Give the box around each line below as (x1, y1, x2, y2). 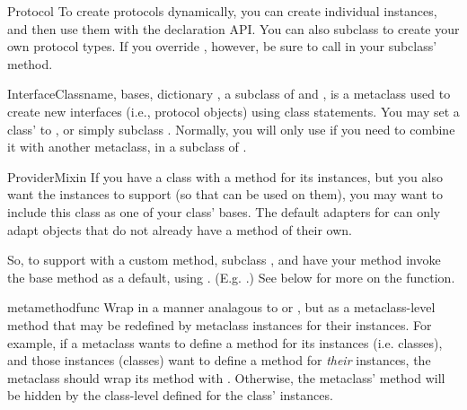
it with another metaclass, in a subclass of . (7, 137, 247, 156)
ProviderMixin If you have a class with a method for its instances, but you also (7, 167, 443, 186)
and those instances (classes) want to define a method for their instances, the (7, 351, 431, 370)
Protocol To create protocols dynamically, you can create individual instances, (7, 2, 437, 20)
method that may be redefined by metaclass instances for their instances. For (7, 315, 432, 334)
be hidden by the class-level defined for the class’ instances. (7, 386, 333, 405)
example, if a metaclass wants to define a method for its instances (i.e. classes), (7, 333, 443, 352)
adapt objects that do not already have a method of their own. (7, 220, 353, 239)
